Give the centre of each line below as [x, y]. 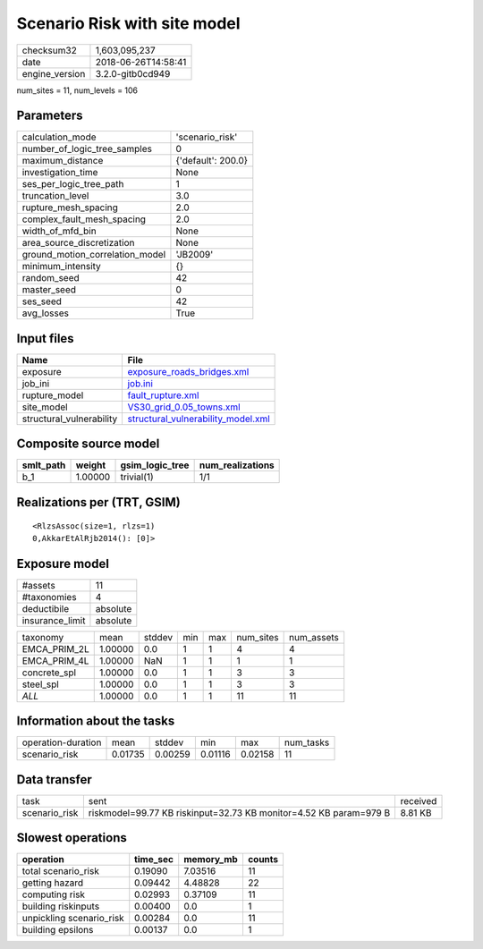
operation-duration [62, 742]
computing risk [53, 894]
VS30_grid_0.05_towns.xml [184, 407]
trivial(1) [137, 477]
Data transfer [55, 780]
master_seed [49, 290]
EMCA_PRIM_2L [55, 648]
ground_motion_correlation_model [94, 255]
